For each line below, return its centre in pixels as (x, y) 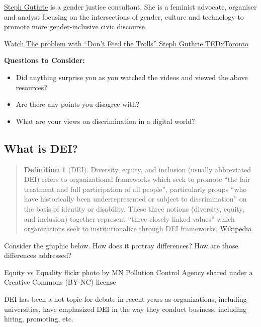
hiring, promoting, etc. (39, 319)
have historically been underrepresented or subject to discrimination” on (135, 199)
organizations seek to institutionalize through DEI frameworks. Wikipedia (138, 228)
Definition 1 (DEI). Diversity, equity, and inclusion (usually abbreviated (138, 169)
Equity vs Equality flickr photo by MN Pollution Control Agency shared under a (128, 272)
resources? (31, 87)
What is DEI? (41, 148)
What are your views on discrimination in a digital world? (105, 121)
